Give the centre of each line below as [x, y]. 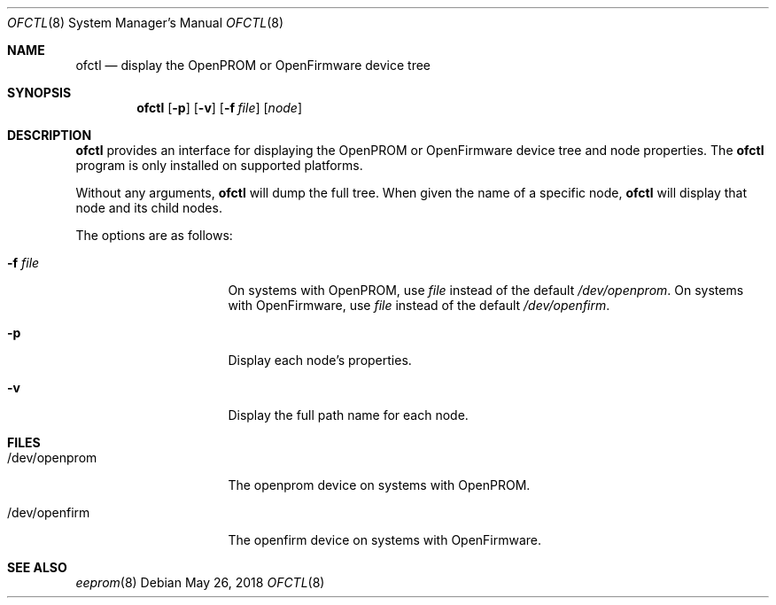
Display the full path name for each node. [348, 415]
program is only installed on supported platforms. [219, 165]
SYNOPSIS [39, 93]
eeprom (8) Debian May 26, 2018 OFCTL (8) [200, 582]
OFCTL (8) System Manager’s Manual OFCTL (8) [146, 23]
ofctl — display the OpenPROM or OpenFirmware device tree [253, 65]
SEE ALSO [37, 567]
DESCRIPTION [50, 135]
